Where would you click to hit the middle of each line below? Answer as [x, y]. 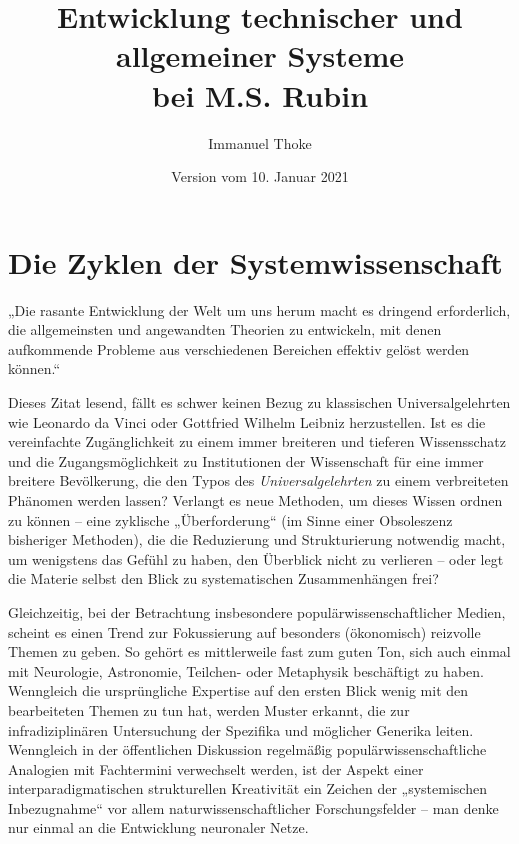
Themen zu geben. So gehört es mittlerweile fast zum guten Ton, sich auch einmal [259, 651]
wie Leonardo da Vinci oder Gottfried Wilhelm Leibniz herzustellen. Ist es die [247, 421]
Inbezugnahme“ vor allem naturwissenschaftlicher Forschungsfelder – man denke [253, 807]
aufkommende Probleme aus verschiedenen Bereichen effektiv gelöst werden [239, 348]
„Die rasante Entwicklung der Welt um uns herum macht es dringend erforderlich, [259, 309]
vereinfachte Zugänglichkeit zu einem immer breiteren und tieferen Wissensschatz [257, 441]
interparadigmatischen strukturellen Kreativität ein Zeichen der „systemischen [247, 788]
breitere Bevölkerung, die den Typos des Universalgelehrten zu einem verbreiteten [258, 480]
